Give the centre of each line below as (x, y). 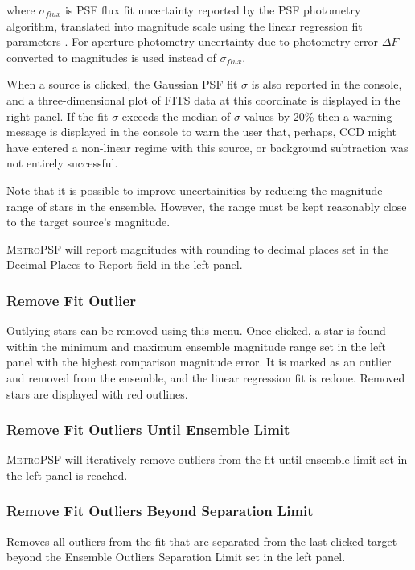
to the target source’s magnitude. (88, 222)
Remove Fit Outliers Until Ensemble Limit (148, 430)
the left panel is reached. (67, 475)
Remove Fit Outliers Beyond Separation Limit (160, 511)
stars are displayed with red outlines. (97, 393)
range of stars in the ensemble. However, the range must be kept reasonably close (207, 206)
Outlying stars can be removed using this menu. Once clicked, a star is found (196, 330)
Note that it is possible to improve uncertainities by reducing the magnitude (195, 190)
